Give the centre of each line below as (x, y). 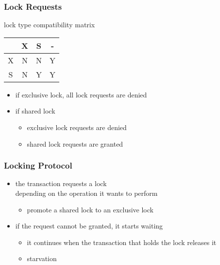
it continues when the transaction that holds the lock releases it (122, 242)
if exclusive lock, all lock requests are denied (81, 94)
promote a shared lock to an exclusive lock (90, 209)
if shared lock (35, 111)
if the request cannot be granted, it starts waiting (89, 226)
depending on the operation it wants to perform (86, 193)
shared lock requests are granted (75, 143)
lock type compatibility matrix (50, 25)
